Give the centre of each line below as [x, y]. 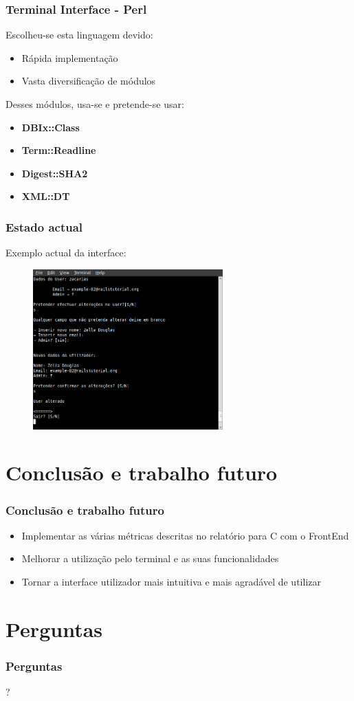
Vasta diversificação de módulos [89, 81]
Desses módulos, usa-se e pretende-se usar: [95, 104]
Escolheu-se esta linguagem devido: [79, 35]
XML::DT [46, 196]
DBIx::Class [51, 127]
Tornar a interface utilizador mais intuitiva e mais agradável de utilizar [171, 582]
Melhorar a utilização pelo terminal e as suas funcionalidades [150, 558]
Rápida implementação [70, 57]
